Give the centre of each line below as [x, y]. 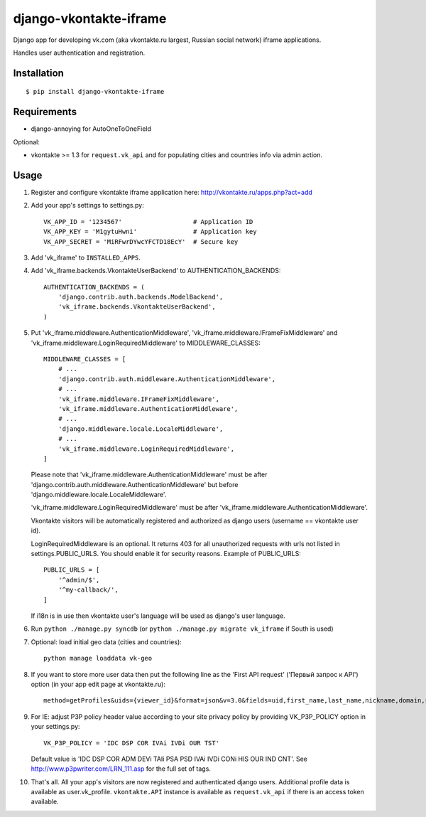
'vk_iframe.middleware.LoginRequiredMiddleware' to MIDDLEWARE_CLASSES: [146, 343]
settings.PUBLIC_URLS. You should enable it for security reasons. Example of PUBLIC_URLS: [166, 554]
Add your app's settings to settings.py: [88, 205]
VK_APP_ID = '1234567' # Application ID [148, 221]
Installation [38, 73]
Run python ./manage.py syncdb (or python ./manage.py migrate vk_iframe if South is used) [182, 629]
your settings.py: [56, 727]
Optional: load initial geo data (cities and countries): [106, 642]
